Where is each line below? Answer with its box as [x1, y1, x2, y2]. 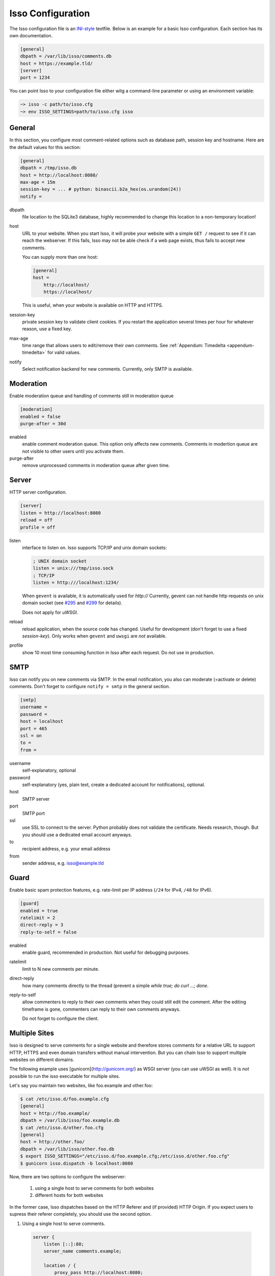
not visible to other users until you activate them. [22, 448, 125, 454]
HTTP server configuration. [9, 489, 67, 495]
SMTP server [22, 796, 50, 802]
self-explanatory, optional [22, 767, 76, 773]
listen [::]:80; [43, 1241, 84, 1247]
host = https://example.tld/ [20, 60, 93, 66]
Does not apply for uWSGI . [22, 609, 78, 615]
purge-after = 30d [20, 421, 66, 426]
